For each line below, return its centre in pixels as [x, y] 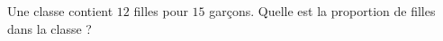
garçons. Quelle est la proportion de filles [322, 11]
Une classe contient [60, 11]
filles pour [161, 11]
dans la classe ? [50, 28]
